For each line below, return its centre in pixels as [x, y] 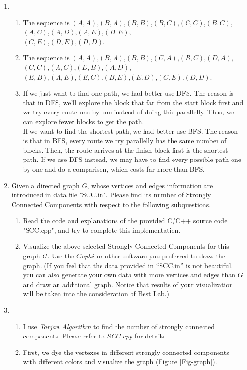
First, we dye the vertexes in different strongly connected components [126, 352]
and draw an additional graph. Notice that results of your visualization [128, 284]
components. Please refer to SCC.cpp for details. [94, 336]
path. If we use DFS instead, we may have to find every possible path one [132, 159]
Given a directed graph [45, 185]
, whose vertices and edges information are [150, 185]
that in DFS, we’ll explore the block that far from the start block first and [133, 102]
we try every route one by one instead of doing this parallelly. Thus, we [129, 112]
